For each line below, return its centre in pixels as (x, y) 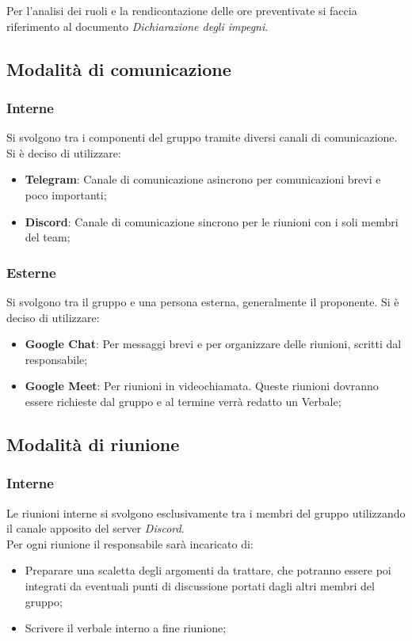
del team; (48, 237)
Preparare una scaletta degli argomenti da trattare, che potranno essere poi (208, 570)
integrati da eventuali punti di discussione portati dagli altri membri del (200, 585)
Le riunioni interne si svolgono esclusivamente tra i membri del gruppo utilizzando (206, 512)
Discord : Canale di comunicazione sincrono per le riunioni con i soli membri (212, 221)
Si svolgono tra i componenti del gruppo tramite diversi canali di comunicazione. (202, 137)
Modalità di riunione (93, 444)
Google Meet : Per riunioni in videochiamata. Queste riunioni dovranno (202, 386)
